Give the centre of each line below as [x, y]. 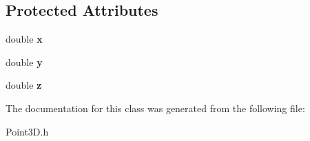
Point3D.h [27, 131]
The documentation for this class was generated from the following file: [155, 108]
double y [24, 62]
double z [24, 85]
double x [24, 39]
